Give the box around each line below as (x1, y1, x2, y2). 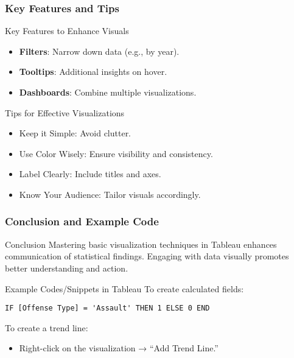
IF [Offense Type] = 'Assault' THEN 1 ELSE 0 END (5, 304, 210, 313)
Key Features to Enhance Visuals (5, 24, 129, 37)
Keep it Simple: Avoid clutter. (19, 127, 131, 139)
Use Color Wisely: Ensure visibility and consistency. (19, 147, 213, 160)
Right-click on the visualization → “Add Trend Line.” (19, 342, 219, 354)
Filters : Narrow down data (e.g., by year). (19, 44, 180, 57)
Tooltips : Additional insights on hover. (19, 65, 167, 78)
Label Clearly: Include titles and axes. (19, 167, 161, 180)
